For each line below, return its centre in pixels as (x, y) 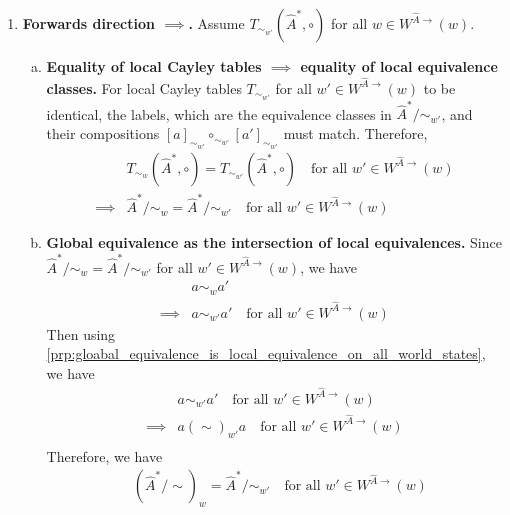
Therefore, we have (104, 455)
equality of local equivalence (399, 66)
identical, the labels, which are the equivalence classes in (219, 113)
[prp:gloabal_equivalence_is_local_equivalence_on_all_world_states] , (266, 353)
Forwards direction (88, 23)
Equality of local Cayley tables (154, 66)
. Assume (216, 23)
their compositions (103, 133)
